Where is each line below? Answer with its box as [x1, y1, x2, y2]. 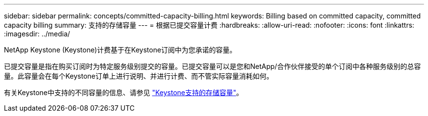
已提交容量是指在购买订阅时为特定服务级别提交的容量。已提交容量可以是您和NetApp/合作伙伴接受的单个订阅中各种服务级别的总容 [4, 62, 421, 70]
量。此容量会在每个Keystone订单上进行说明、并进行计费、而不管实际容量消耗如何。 [4, 72, 274, 80]
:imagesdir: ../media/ [4, 30, 70, 38]
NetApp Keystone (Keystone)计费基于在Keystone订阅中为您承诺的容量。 [4, 46, 236, 54]
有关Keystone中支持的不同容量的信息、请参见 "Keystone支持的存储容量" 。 [4, 88, 243, 97]
